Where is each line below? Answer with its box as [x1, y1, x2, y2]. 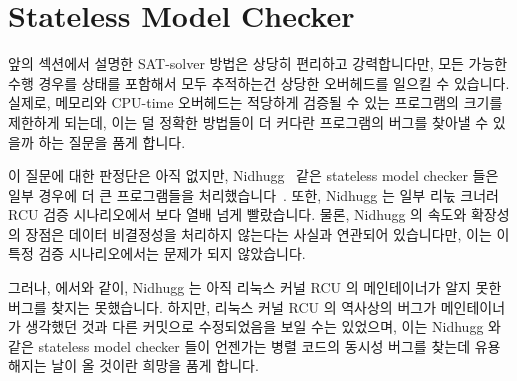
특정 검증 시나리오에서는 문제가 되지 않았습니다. [8, 243, 306, 264]
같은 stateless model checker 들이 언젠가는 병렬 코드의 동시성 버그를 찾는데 [8, 335, 471, 356]
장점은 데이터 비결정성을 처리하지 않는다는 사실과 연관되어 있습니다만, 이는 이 [25, 223, 510, 244]
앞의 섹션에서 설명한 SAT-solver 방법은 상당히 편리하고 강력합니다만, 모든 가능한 [8, 53, 508, 74]
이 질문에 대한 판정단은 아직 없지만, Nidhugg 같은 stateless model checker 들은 [8, 165, 499, 186]
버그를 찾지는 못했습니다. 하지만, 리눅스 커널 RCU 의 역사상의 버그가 [8, 296, 437, 317]
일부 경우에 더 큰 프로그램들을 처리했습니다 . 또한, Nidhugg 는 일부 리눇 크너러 [8, 184, 499, 205]
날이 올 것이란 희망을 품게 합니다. [51, 355, 259, 376]
